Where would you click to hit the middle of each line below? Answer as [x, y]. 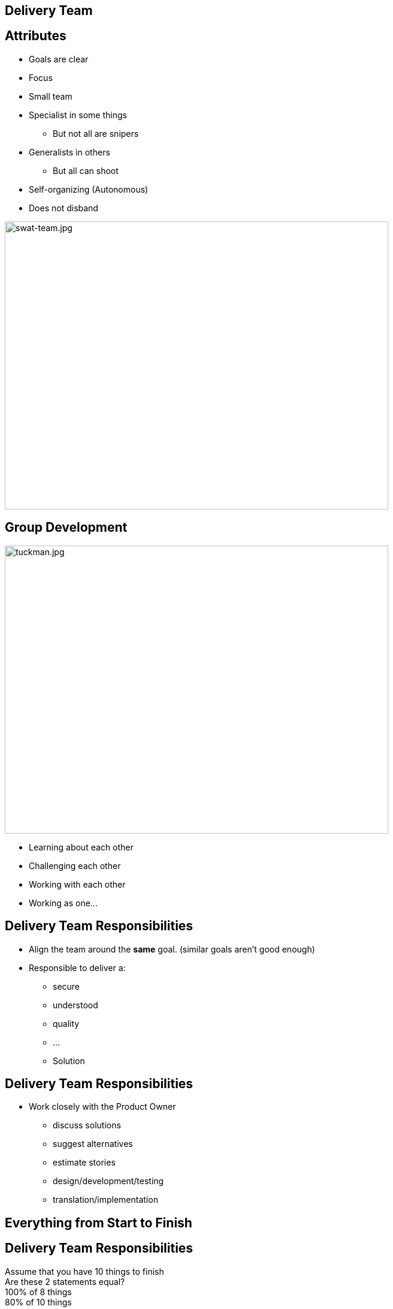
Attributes [36, 36]
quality [66, 1023]
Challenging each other [75, 865]
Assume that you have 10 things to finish [84, 1271]
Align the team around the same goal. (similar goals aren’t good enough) [172, 949]
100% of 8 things [38, 1292]
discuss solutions [87, 1125]
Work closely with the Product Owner [102, 1107]
